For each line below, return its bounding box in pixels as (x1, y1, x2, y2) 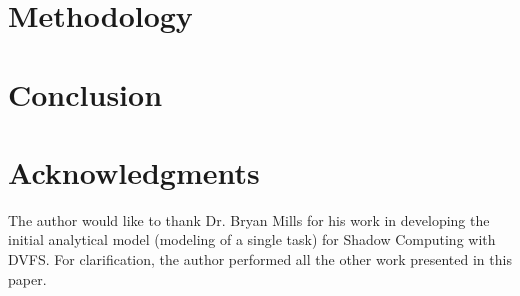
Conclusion (8, 73, 163, 114)
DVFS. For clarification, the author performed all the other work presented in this (8, 249, 512, 270)
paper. (8, 268, 47, 289)
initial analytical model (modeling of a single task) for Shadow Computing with (8, 229, 496, 250)
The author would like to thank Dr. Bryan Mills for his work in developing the (8, 209, 490, 230)
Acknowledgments (8, 151, 260, 192)
